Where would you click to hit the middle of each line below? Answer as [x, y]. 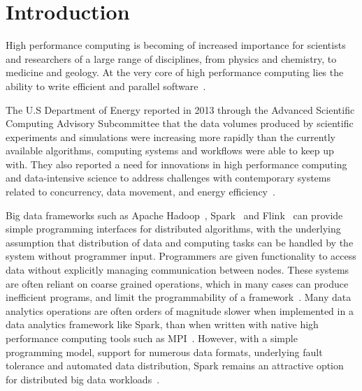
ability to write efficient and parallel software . [106, 86]
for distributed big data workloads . [83, 379]
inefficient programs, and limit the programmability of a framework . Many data [179, 297]
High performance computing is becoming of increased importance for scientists [176, 45]
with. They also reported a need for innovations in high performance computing [176, 164]
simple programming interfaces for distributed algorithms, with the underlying [173, 229]
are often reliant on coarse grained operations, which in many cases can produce [177, 283]
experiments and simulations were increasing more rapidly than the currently [171, 137]
